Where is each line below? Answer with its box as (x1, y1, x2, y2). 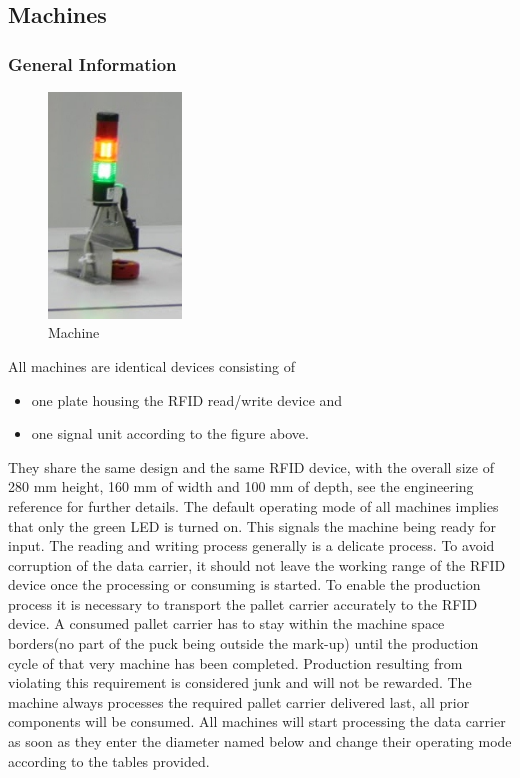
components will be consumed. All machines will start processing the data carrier (8, 711, 506, 732)
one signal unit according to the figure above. (31, 423, 309, 444)
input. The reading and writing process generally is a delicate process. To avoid (8, 535, 495, 556)
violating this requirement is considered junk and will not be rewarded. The (8, 672, 472, 693)
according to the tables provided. (8, 750, 210, 771)
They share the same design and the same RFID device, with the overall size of (8, 456, 494, 477)
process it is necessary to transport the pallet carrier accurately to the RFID (8, 593, 478, 614)
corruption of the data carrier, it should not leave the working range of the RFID (8, 554, 506, 575)
